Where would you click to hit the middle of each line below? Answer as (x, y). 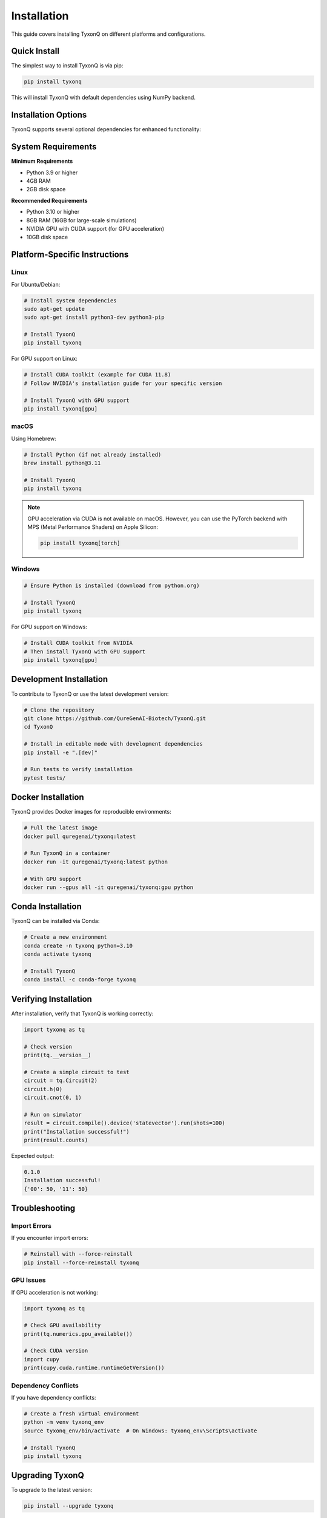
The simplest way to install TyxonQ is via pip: (67, 66)
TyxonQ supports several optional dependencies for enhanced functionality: (106, 129)
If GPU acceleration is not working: (54, 1292)
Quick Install (35, 51)
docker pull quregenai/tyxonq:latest (80, 836)
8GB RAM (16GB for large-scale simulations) (81, 220)
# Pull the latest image (61, 828)
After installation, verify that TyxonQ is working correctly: (82, 1013)
